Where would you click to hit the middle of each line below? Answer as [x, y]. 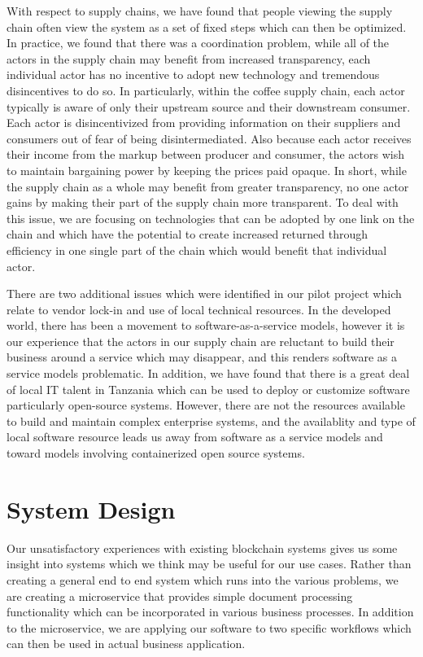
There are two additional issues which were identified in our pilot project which [204, 293]
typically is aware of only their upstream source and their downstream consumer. [209, 106]
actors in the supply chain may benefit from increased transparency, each [189, 58]
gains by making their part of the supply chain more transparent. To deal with [203, 202]
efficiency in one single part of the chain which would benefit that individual [197, 250]
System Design [91, 508]
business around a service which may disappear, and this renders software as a [202, 357]
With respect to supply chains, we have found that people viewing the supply [200, 11]
